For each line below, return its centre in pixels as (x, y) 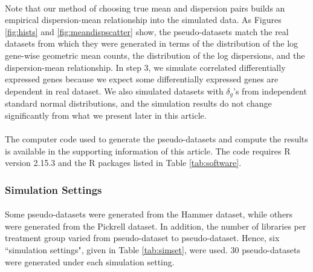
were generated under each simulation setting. (90, 261)
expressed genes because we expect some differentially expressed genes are (142, 79)
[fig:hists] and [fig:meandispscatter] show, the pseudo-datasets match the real (147, 31)
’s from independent (270, 91)
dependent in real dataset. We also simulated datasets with (114, 91)
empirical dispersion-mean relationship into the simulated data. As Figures (143, 20)
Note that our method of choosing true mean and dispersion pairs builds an (145, 8)
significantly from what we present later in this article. (106, 115)
